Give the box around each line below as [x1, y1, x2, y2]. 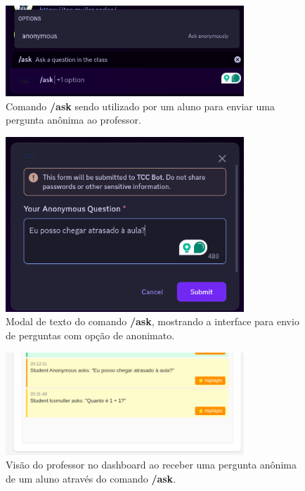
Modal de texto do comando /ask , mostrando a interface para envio [6, 314, 299, 329]
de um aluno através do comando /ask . [6, 471, 176, 486]
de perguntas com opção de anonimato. [6, 328, 175, 342]
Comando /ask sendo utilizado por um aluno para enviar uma [6, 98, 275, 113]
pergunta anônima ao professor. [6, 112, 141, 127]
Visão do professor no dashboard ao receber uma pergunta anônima [6, 457, 297, 472]
